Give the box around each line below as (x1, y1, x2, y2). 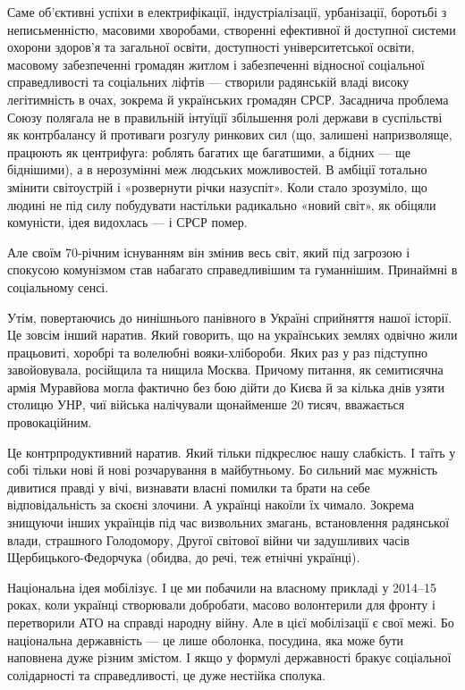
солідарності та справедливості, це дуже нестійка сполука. (7, 665, 325, 684)
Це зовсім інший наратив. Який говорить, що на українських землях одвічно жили (7, 325, 458, 344)
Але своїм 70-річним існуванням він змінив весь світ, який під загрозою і (7, 242, 410, 261)
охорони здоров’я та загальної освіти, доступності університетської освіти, (7, 38, 415, 56)
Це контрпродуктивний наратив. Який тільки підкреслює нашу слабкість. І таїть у (7, 442, 456, 461)
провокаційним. (7, 413, 92, 432)
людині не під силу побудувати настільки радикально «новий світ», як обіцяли (7, 195, 436, 214)
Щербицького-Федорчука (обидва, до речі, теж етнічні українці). (7, 548, 360, 567)
